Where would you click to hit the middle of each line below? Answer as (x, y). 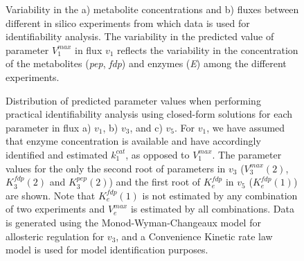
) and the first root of (155, 182)
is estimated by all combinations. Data (212, 209)
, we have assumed (246, 127)
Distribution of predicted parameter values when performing (133, 100)
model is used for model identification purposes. (107, 250)
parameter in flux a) (48, 127)
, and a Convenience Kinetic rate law (194, 236)
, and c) (146, 127)
